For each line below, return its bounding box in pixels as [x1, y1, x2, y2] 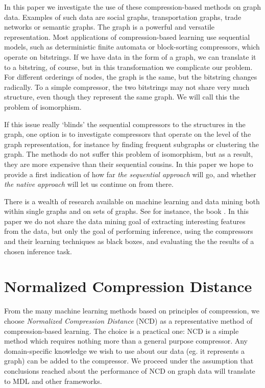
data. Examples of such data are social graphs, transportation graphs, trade [4, 11, 242, 22]
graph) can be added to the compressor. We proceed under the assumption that [4, 355, 254, 366]
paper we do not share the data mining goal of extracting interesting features [4, 215, 246, 226]
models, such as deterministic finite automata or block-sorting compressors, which [4, 41, 260, 52]
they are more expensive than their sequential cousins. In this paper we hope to [4, 158, 253, 169]
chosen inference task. [4, 246, 72, 256]
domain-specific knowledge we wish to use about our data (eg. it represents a [4, 345, 245, 356]
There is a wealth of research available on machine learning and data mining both [4, 196, 260, 206]
